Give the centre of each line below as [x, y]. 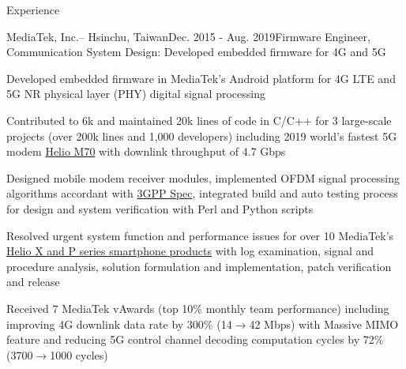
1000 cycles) [79, 354]
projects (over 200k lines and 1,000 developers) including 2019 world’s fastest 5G [202, 136]
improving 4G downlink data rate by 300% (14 [119, 324]
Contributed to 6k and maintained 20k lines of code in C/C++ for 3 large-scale [199, 120]
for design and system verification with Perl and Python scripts [160, 208]
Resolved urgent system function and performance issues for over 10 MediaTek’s [200, 235]
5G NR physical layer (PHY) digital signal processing [136, 94]
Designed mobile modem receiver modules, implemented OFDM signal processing [203, 177]
